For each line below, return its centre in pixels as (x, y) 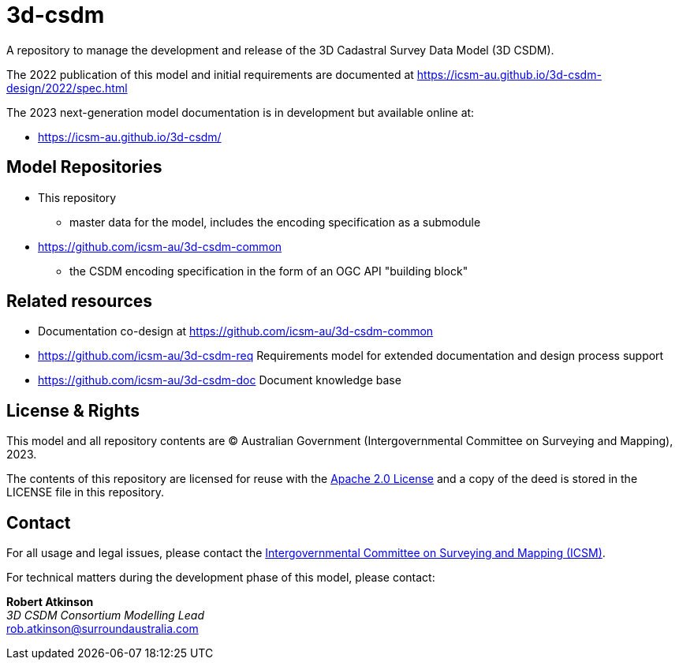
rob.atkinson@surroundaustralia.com (103, 629)
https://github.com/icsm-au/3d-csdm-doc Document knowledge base (220, 380)
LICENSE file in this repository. (85, 492)
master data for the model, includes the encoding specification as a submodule (275, 222)
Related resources (80, 301)
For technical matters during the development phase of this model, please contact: (221, 578)
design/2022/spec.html (67, 88)
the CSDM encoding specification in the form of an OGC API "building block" (269, 271)
